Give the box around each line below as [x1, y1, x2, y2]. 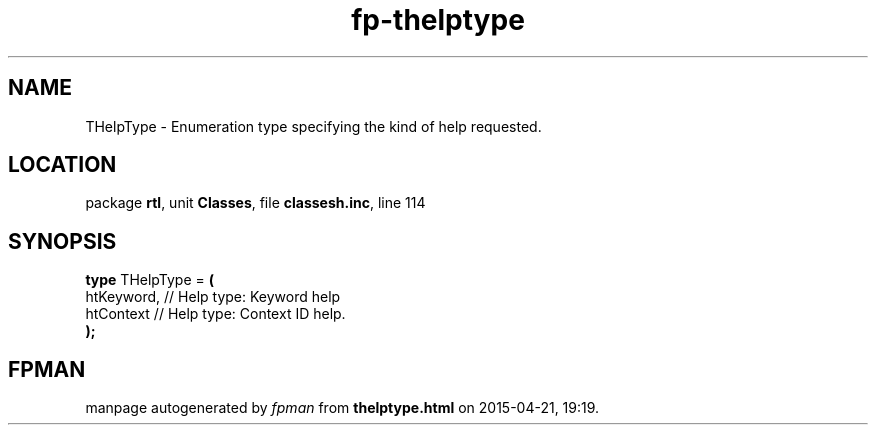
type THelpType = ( [85, 271, 215, 289]
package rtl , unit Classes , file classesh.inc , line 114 [85, 194, 426, 212]
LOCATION [8, 152, 117, 178]
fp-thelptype [351, 3, 525, 37]
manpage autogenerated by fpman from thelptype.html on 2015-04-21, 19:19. [85, 399, 600, 417]
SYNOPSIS [8, 228, 117, 254]
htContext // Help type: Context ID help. [85, 305, 346, 323]
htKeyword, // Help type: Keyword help [85, 288, 341, 306]
